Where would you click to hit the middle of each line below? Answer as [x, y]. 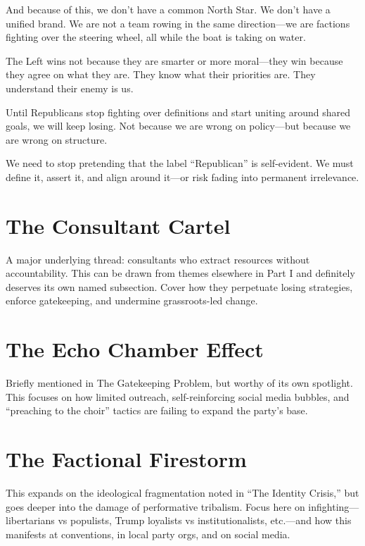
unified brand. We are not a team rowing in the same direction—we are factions [178, 23]
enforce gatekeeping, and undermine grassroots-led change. [132, 300]
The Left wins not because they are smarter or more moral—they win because [174, 60]
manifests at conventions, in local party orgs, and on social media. [148, 534]
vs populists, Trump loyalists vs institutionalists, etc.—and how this [205, 520]
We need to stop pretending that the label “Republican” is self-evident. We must [180, 163]
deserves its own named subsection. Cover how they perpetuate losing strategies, [179, 286]
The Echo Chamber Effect [135, 349]
